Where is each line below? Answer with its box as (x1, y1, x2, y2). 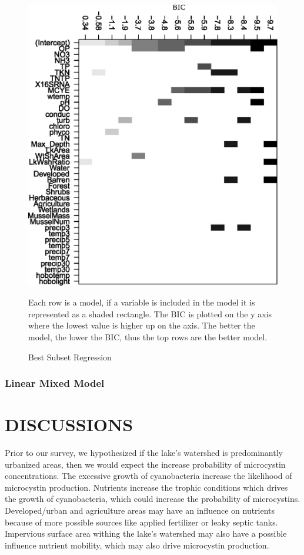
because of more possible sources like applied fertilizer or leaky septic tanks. (5, 515, 278, 528)
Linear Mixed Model (5, 376, 105, 390)
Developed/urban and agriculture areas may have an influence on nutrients (5, 504, 275, 517)
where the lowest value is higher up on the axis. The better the (28, 319, 255, 331)
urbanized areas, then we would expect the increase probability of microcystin (5, 458, 286, 470)
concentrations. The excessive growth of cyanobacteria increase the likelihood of (5, 469, 292, 482)
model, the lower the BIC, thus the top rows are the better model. (28, 330, 268, 343)
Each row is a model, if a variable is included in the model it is (28, 296, 255, 308)
